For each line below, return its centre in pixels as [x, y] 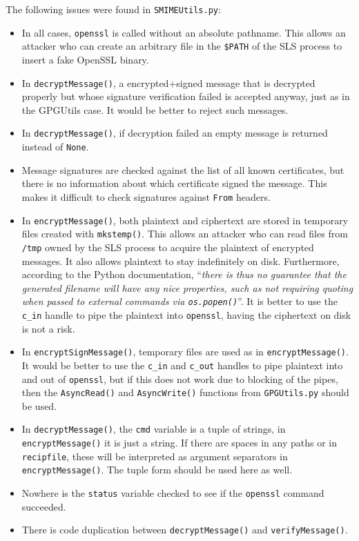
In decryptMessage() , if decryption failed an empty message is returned [175, 133]
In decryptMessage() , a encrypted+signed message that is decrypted [168, 82]
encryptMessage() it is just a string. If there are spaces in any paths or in [179, 443]
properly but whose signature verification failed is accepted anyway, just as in [186, 96]
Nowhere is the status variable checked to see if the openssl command [173, 493]
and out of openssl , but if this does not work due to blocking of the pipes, [180, 378]
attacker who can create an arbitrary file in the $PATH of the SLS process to [182, 46]
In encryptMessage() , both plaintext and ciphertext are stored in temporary [185, 220]
